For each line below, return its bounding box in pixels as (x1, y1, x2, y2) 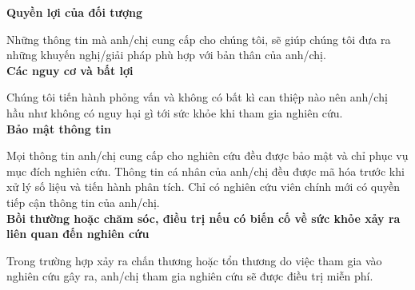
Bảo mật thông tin (6, 120, 111, 137)
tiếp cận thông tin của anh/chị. (6, 193, 160, 210)
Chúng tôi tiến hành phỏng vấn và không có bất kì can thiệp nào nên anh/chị (6, 89, 388, 105)
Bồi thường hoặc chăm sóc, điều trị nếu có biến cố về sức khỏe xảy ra (6, 209, 401, 226)
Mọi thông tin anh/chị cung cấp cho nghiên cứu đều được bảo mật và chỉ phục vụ (6, 147, 409, 164)
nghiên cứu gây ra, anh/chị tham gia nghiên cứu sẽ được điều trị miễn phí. (6, 268, 373, 284)
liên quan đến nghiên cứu (6, 225, 150, 242)
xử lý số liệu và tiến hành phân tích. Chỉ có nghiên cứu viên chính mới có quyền (6, 178, 401, 195)
